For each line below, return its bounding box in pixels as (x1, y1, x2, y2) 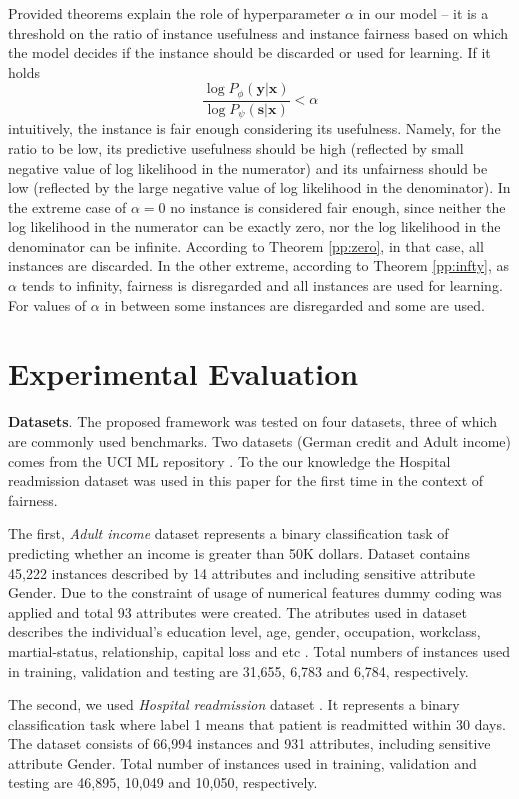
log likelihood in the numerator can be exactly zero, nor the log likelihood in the (8, 216, 501, 237)
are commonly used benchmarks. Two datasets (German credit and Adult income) (8, 430, 511, 451)
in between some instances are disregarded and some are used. (104, 294, 485, 315)
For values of (8, 294, 87, 315)
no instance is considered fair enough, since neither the (170, 196, 506, 217)
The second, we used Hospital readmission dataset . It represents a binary (8, 694, 460, 715)
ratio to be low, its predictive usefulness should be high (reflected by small (8, 137, 464, 158)
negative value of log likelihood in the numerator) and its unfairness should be (8, 157, 488, 178)
